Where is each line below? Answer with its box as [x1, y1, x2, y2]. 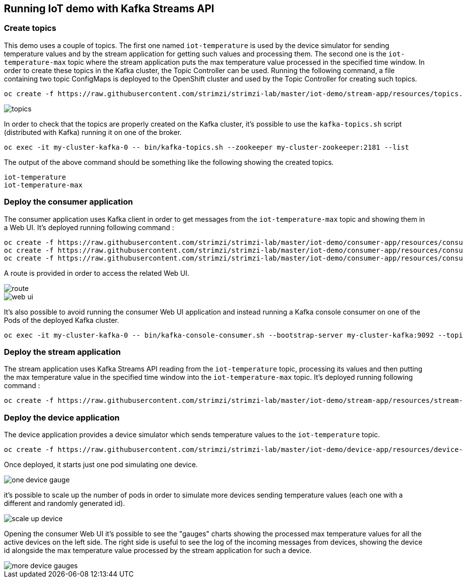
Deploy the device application [4, 412, 120, 423]
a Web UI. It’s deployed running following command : [4, 223, 174, 232]
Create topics [4, 23, 56, 33]
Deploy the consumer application [4, 197, 133, 207]
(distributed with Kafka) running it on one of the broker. [4, 128, 182, 136]
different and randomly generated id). [4, 499, 125, 508]
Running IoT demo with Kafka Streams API [4, 2, 214, 15]
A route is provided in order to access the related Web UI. [4, 268, 189, 277]
